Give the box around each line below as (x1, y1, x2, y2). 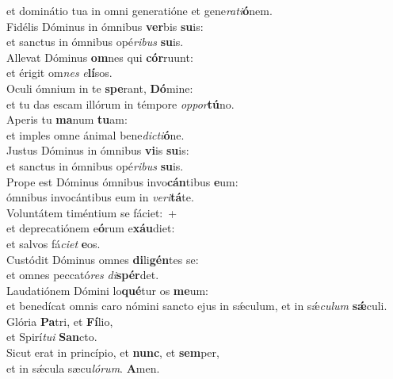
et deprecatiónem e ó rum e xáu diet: (6, 220, 175, 236)
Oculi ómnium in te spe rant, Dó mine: (6, 79, 193, 96)
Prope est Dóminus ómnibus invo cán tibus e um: (6, 173, 238, 189)
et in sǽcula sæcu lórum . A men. (6, 359, 160, 376)
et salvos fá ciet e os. (6, 235, 101, 251)
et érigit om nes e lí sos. (6, 64, 113, 81)
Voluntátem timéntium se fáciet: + (6, 204, 177, 220)
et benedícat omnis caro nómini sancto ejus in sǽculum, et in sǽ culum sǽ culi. (6, 297, 387, 314)
